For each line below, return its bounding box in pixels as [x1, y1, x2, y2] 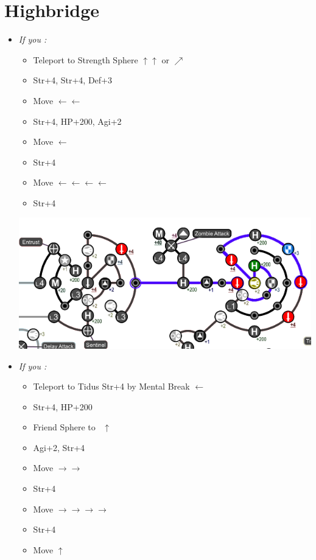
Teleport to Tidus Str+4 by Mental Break [33, 380, 190, 393]
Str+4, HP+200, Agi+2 [33, 114, 122, 127]
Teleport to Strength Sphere [33, 53, 138, 66]
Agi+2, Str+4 [33, 441, 85, 453]
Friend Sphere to [33, 421, 96, 433]
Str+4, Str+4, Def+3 [33, 74, 113, 86]
